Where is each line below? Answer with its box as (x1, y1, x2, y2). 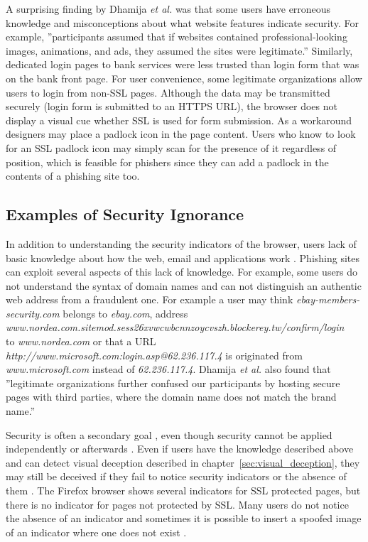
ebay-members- (296, 292, 360, 307)
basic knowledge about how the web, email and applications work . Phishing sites (6, 250, 360, 265)
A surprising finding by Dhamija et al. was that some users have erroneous (6, 1, 331, 16)
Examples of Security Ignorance (6, 203, 244, 225)
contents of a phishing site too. (6, 168, 140, 183)
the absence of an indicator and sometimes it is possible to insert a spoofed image (6, 511, 362, 526)
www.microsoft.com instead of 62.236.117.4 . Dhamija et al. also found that (6, 362, 331, 376)
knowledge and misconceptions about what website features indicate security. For (6, 15, 359, 30)
